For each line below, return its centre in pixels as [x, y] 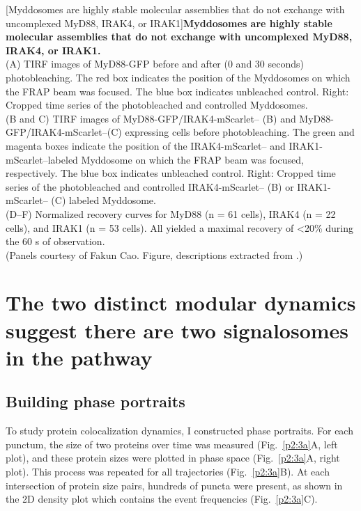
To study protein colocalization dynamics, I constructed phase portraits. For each [179, 431]
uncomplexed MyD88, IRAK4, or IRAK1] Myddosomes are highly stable [169, 23]
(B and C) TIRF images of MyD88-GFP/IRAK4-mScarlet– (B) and [151, 118]
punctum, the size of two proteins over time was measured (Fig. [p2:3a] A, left [172, 444]
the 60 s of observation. [55, 241]
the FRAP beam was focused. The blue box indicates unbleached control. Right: [177, 91]
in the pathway [79, 357]
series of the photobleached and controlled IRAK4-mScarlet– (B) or [150, 186]
